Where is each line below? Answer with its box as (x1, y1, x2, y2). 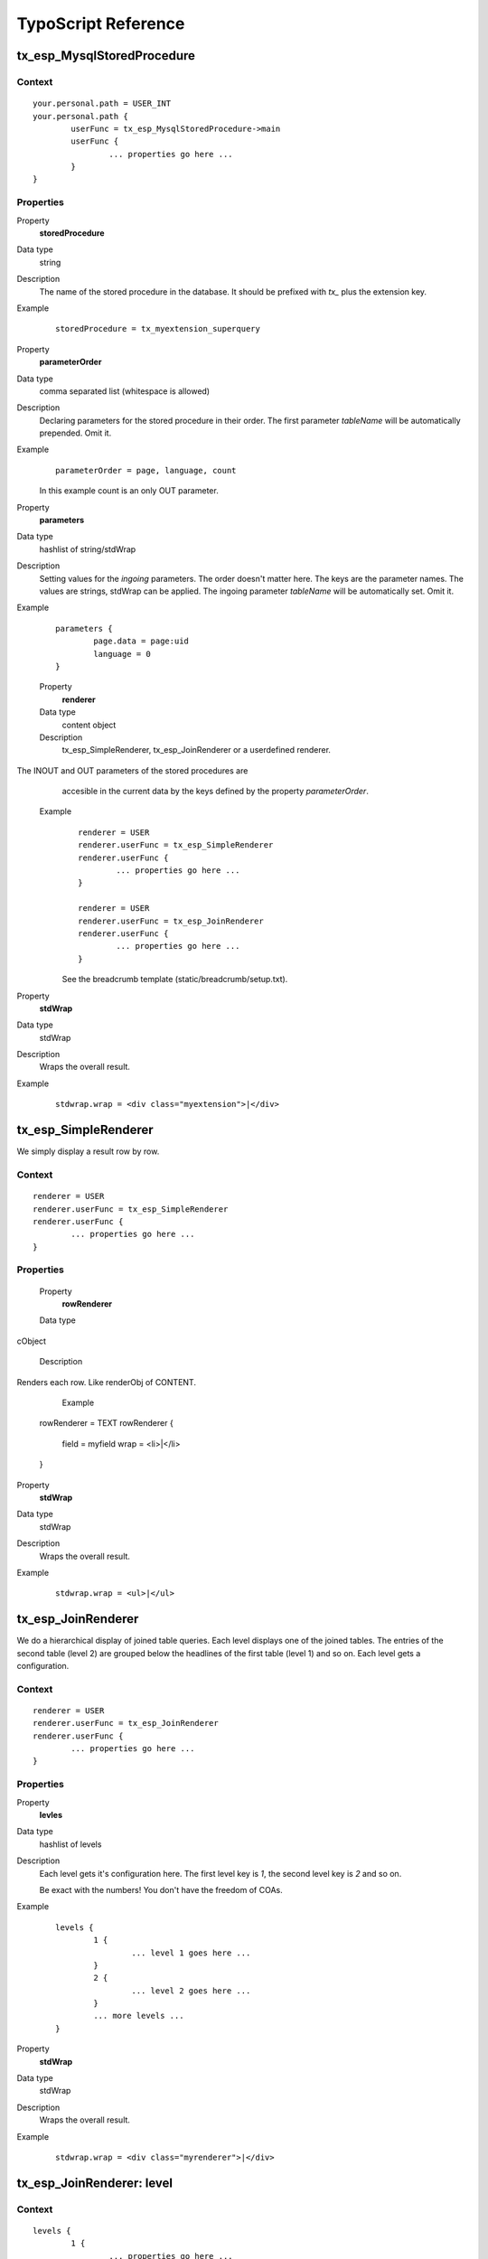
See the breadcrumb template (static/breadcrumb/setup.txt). (61, 974, 288, 985)
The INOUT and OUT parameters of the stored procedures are (16, 764, 249, 776)
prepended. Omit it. (39, 427, 112, 438)
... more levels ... (93, 2011, 184, 2021)
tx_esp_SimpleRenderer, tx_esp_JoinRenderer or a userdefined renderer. (61, 745, 332, 755)
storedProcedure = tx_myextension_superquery (55, 323, 261, 334)
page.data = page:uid (93, 636, 190, 646)
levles (39, 1810, 63, 1821)
